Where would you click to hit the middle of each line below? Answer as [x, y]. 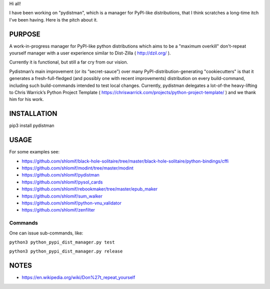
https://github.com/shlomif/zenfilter [58, 210]
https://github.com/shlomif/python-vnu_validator [72, 203]
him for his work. [27, 99]
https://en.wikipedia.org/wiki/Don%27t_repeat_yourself [78, 277]
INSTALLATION [33, 114]
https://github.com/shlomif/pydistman [61, 175]
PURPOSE [25, 34]
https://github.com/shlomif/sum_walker [62, 196]
